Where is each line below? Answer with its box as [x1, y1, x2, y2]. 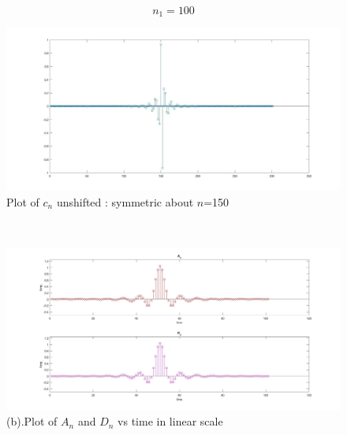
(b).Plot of [6, 413, 58, 429]
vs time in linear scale [118, 413, 223, 429]
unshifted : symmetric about [56, 193, 194, 210]
